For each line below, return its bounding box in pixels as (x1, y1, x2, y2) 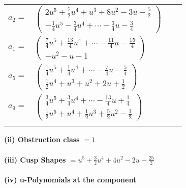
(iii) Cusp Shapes (4, 154, 66, 165)
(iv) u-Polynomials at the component (4, 174, 137, 184)
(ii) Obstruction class (4, 134, 80, 145)
